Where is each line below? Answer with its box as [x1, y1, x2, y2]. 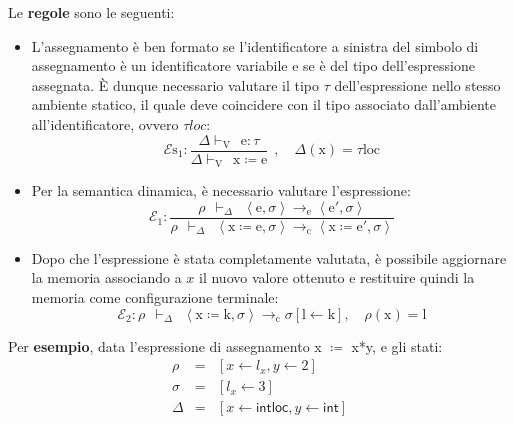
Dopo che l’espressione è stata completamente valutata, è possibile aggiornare [31, 247, 507, 268]
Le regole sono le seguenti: [8, 2, 175, 22]
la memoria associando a [31, 267, 182, 288]
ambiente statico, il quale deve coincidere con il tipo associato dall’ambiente [31, 94, 496, 115]
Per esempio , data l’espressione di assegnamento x [8, 335, 322, 356]
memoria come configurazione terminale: [31, 286, 279, 307]
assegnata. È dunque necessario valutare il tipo [31, 74, 319, 95]
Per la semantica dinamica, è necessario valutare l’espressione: [31, 180, 411, 201]
